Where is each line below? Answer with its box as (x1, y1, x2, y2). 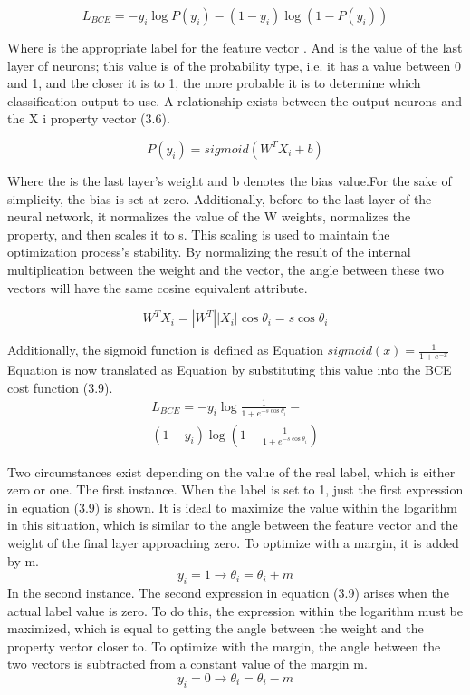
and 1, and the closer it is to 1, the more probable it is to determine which (7, 73, 421, 93)
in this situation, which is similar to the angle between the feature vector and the (7, 515, 458, 534)
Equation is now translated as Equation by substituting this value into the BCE (7, 359, 452, 378)
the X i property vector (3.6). (7, 109, 170, 128)
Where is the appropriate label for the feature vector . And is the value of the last (7, 38, 463, 56)
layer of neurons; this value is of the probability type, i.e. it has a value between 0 (7, 55, 461, 74)
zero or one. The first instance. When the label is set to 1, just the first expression (7, 480, 464, 499)
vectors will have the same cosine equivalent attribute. (7, 278, 308, 297)
